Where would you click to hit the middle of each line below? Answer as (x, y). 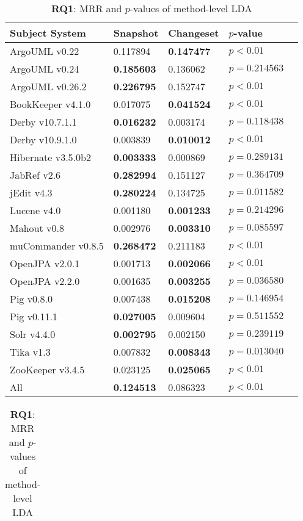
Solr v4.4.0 (33, 334)
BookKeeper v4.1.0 (50, 104)
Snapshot (136, 33)
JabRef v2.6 (35, 175)
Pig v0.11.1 (34, 316)
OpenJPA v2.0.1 (45, 263)
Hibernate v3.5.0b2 (50, 157)
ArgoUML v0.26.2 (48, 86)
